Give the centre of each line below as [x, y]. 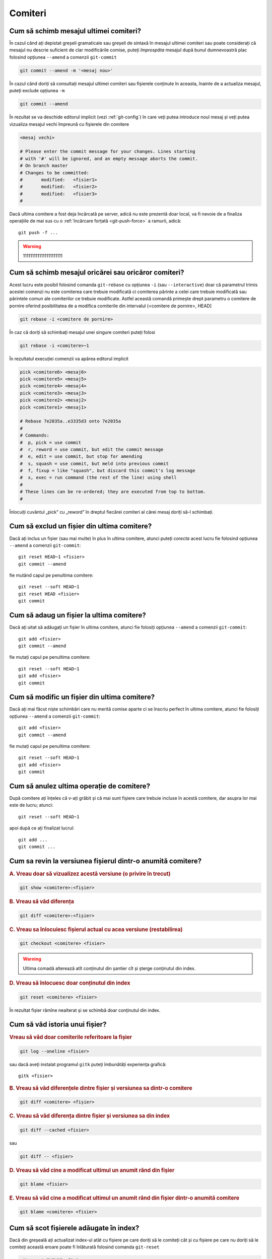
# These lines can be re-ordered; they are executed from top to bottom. [113, 492]
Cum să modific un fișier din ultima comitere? [82, 697]
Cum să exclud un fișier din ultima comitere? [81, 526]
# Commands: [35, 435]
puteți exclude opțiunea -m [37, 91]
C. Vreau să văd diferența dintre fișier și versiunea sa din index [90, 1116]
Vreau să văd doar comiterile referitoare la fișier [71, 1037]
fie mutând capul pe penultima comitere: [51, 575]
